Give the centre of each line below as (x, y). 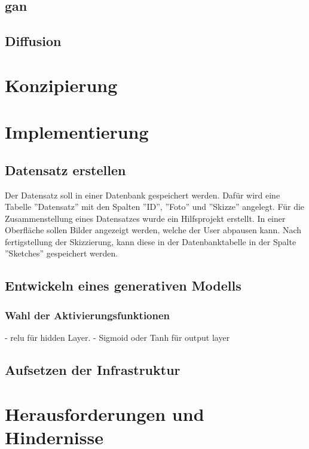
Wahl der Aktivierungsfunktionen (88, 315)
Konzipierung (61, 85)
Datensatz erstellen (65, 169)
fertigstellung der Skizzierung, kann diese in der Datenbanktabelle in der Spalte (151, 241)
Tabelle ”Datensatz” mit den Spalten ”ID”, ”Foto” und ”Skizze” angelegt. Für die (155, 207)
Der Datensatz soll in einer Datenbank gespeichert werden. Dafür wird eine (143, 195)
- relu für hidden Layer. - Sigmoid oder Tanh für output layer (117, 337)
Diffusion (33, 41)
